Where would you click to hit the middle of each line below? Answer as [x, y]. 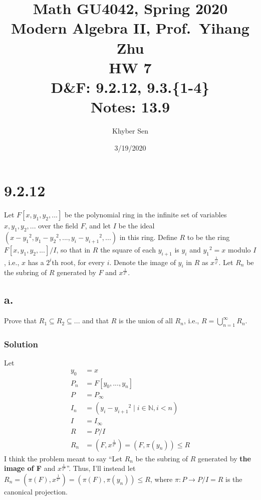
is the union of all [146, 321]
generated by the [224, 458]
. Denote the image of [143, 262]
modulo [239, 249]
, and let [98, 226]
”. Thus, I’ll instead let [101, 468]
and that [96, 321]
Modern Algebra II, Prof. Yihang [130, 28]
